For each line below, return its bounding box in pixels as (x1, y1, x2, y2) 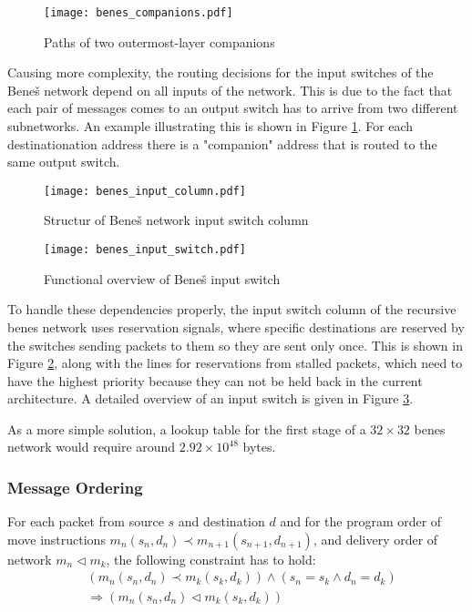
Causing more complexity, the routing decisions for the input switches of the (7, 63, 434, 82)
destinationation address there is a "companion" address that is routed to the (7, 134, 437, 153)
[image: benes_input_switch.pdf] (44, 243, 246, 257)
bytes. (242, 437, 276, 456)
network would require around (7, 437, 176, 456)
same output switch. (7, 152, 120, 171)
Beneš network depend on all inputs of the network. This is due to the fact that (7, 80, 453, 99)
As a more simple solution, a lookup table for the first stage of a (7, 419, 366, 438)
